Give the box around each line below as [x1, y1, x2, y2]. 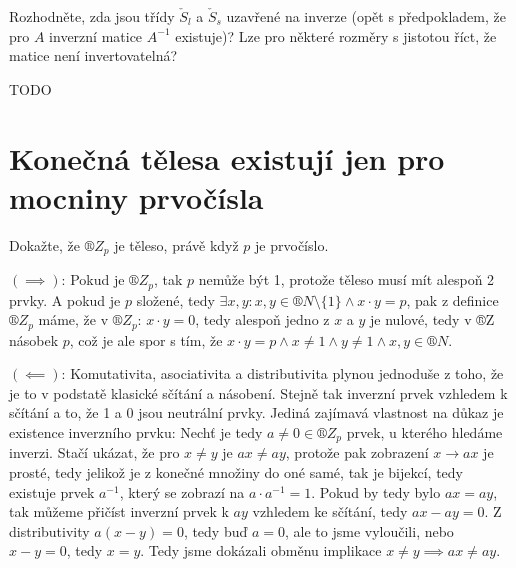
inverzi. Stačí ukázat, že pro [9, 442, 180, 463]
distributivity [9, 520, 90, 541]
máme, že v [38, 309, 109, 330]
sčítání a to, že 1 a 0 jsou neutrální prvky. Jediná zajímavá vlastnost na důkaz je [9, 402, 504, 423]
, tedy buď [183, 520, 248, 541]
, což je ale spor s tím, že [69, 329, 223, 350]
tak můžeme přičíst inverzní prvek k [9, 501, 229, 522]
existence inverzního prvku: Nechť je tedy [9, 422, 263, 443]
